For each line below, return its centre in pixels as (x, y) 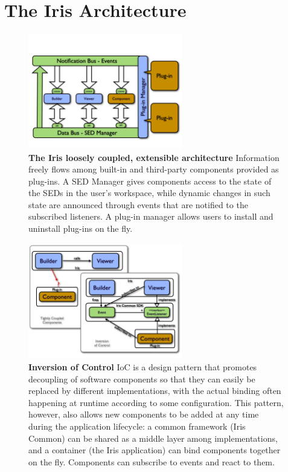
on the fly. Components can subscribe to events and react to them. (152, 461)
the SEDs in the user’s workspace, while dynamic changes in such (149, 193)
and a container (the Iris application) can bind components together (155, 450)
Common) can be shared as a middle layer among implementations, (153, 438)
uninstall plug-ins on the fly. (81, 228)
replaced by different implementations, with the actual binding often (155, 391)
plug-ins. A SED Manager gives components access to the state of (150, 181)
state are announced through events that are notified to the (138, 204)
